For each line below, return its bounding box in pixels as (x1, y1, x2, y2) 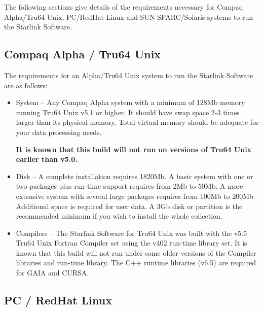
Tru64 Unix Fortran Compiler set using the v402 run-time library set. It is (16, 237, 247, 248)
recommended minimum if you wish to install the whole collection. (16, 211, 222, 221)
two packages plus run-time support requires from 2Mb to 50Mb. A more (16, 181, 243, 191)
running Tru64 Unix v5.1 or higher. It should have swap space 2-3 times (16, 107, 240, 117)
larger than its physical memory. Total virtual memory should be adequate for (16, 117, 259, 127)
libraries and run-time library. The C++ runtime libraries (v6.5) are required (16, 257, 256, 268)
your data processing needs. (16, 126, 102, 137)
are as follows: (4, 80, 48, 90)
